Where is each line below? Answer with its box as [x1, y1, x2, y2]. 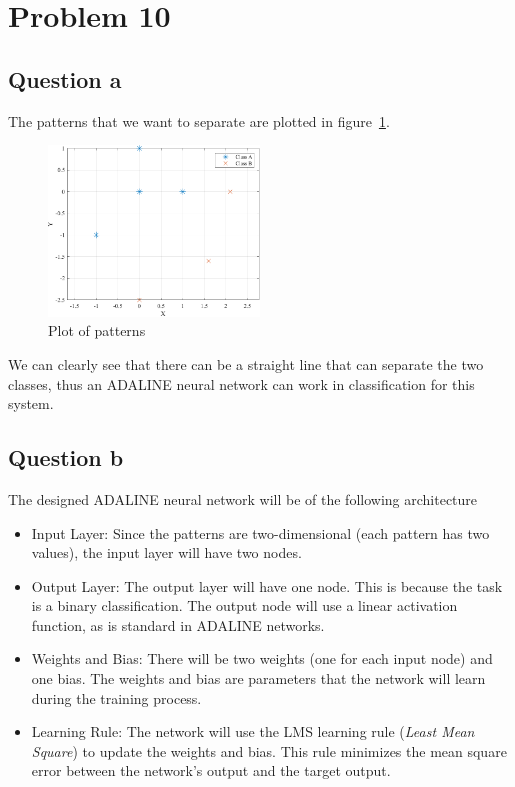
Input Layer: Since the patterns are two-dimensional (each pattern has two [31, 522, 490, 543]
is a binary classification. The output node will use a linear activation [31, 595, 458, 616]
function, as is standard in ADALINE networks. [31, 614, 325, 635]
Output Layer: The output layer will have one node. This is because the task [31, 575, 503, 596]
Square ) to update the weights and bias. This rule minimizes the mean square [31, 740, 507, 761]
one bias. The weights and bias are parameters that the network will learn [31, 668, 486, 689]
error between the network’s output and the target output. [31, 760, 391, 781]
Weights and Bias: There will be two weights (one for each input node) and [31, 648, 493, 669]
